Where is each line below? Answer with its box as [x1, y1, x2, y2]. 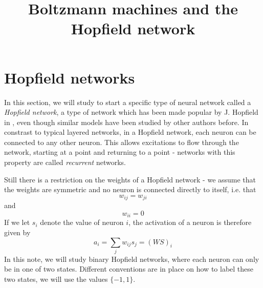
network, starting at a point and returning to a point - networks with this [4, 147, 235, 157]
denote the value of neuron [40, 217, 124, 228]
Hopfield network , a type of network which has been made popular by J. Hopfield [4, 107, 258, 117]
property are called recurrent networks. [4, 157, 126, 168]
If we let [4, 217, 30, 228]
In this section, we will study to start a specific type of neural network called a [4, 96, 251, 107]
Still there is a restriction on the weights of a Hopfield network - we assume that [4, 174, 256, 184]
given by [4, 227, 31, 237]
